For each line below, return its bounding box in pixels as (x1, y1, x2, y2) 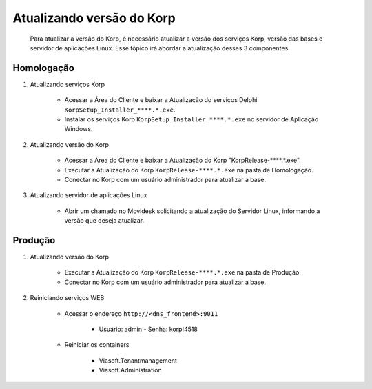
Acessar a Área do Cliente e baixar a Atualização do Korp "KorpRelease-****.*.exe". (64, 156, 301, 165)
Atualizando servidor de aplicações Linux (30, 191, 147, 199)
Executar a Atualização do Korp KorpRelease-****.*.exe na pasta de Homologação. (64, 166, 313, 174)
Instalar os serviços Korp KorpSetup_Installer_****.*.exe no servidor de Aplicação (64, 115, 319, 123)
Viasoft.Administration (99, 366, 162, 375)
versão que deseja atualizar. (64, 217, 145, 225)
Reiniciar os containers (64, 341, 130, 349)
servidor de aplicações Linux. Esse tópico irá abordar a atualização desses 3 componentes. (30, 43, 291, 52)
